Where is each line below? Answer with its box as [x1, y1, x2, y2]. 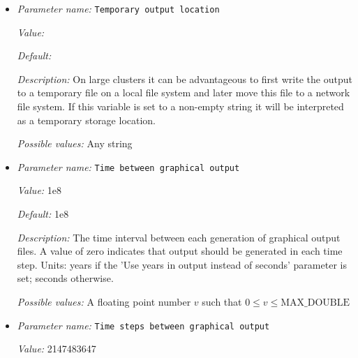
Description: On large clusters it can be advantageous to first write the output [17, 71, 352, 86]
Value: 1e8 [17, 183, 62, 197]
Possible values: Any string [17, 136, 133, 151]
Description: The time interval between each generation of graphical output [17, 230, 341, 244]
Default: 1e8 [17, 207, 69, 221]
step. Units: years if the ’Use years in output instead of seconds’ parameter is [17, 257, 347, 271]
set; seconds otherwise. [17, 271, 114, 285]
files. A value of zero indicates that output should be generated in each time [17, 244, 343, 258]
